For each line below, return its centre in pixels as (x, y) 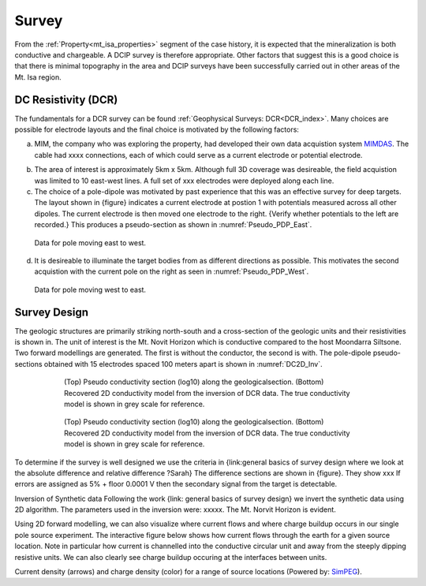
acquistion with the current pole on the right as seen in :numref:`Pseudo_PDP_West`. (172, 271)
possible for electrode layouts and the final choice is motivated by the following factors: (157, 129)
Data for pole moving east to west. (90, 243)
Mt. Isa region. (38, 77)
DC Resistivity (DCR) (66, 100)
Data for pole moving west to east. (90, 289)
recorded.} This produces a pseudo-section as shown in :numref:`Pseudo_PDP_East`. (173, 225)
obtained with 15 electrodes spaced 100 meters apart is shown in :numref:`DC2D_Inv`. (183, 364)
